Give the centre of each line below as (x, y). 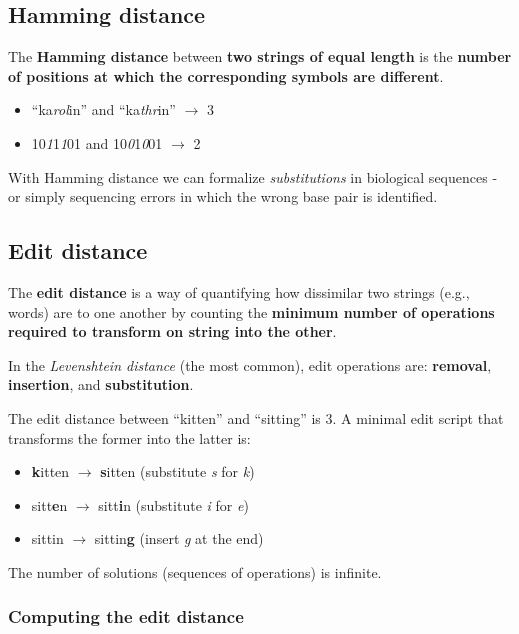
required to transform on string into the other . (172, 331)
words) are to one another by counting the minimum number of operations (251, 311)
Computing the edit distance (126, 616)
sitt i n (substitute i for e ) (173, 504)
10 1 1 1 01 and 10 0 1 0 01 (97, 142)
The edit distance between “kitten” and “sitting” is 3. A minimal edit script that (256, 417)
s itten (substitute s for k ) (177, 471)
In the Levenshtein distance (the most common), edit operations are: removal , (250, 364)
